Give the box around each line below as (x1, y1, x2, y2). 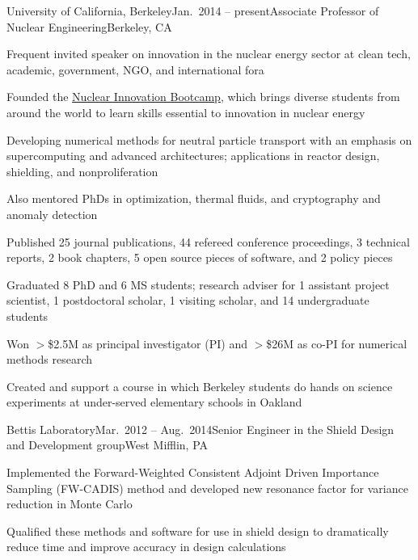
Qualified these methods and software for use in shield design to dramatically (6, 522, 389, 539)
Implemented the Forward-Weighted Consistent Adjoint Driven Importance (6, 464, 379, 481)
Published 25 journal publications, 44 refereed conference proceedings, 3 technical (6, 233, 410, 250)
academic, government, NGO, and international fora (6, 61, 264, 78)
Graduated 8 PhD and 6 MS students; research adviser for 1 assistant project (6, 276, 390, 293)
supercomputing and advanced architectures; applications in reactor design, (6, 147, 380, 164)
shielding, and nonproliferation (6, 162, 158, 179)
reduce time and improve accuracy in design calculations (6, 538, 286, 555)
